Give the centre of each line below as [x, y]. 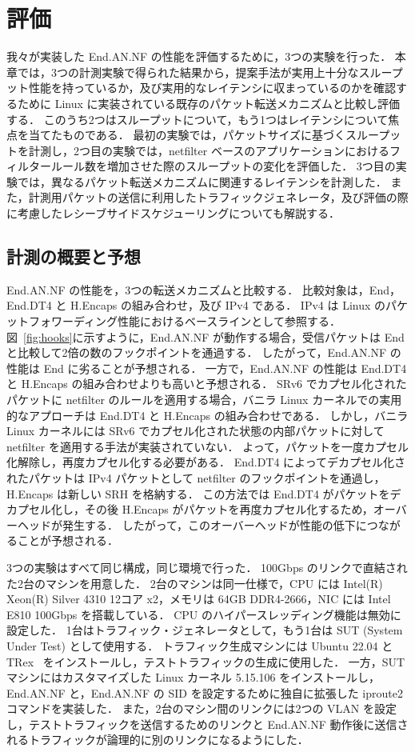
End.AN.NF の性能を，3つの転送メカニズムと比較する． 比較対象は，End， [204, 289]
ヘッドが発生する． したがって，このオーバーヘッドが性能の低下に [192, 524]
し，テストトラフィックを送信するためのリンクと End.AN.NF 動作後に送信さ [207, 724]
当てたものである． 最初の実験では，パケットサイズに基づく [187, 135]
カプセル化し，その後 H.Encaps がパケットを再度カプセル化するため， [190, 509]
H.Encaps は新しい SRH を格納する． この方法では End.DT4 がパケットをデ [204, 493]
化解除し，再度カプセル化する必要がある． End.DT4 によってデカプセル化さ [206, 462]
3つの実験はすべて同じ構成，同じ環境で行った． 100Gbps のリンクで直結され [207, 567]
